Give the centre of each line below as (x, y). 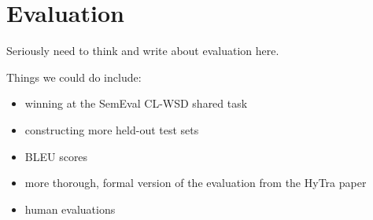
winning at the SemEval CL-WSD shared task (136, 103)
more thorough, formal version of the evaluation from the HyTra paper (196, 183)
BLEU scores (56, 156)
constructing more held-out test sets (112, 129)
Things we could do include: (74, 77)
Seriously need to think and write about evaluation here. (143, 51)
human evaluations (70, 209)
